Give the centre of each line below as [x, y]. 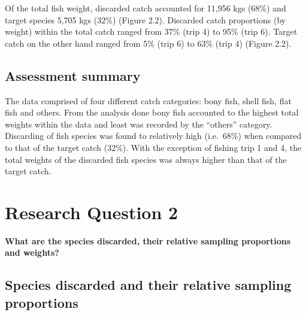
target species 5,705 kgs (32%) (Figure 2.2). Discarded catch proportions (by [146, 19]
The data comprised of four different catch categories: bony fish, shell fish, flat [148, 100]
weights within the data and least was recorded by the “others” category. [139, 124]
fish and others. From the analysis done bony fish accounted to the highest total [152, 112]
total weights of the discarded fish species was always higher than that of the [146, 159]
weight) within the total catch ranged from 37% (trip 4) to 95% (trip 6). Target [151, 31]
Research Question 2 [92, 212]
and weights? [32, 252]
